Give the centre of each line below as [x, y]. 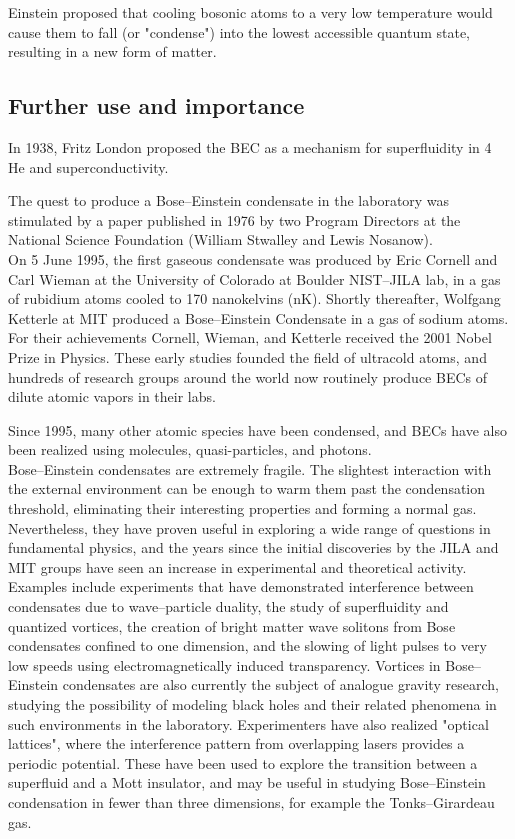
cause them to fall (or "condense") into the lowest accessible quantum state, [239, 31]
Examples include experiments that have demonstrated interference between [241, 586]
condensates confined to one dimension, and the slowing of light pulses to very [247, 645]
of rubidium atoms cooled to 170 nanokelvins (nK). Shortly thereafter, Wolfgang [254, 298]
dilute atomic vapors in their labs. [112, 396]
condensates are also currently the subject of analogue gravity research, [280, 684]
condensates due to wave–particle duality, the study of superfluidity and [228, 606]
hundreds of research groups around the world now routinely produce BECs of [247, 376]
